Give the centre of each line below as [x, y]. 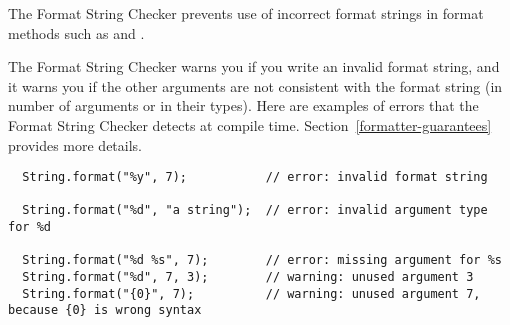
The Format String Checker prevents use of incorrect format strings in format [246, 13]
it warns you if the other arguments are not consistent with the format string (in [255, 85]
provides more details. [75, 144]
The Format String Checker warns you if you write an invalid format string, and [254, 66]
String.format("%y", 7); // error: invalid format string [255, 177]
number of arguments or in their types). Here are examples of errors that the [243, 105]
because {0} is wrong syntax [105, 310]
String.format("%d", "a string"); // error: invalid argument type [255, 210]
